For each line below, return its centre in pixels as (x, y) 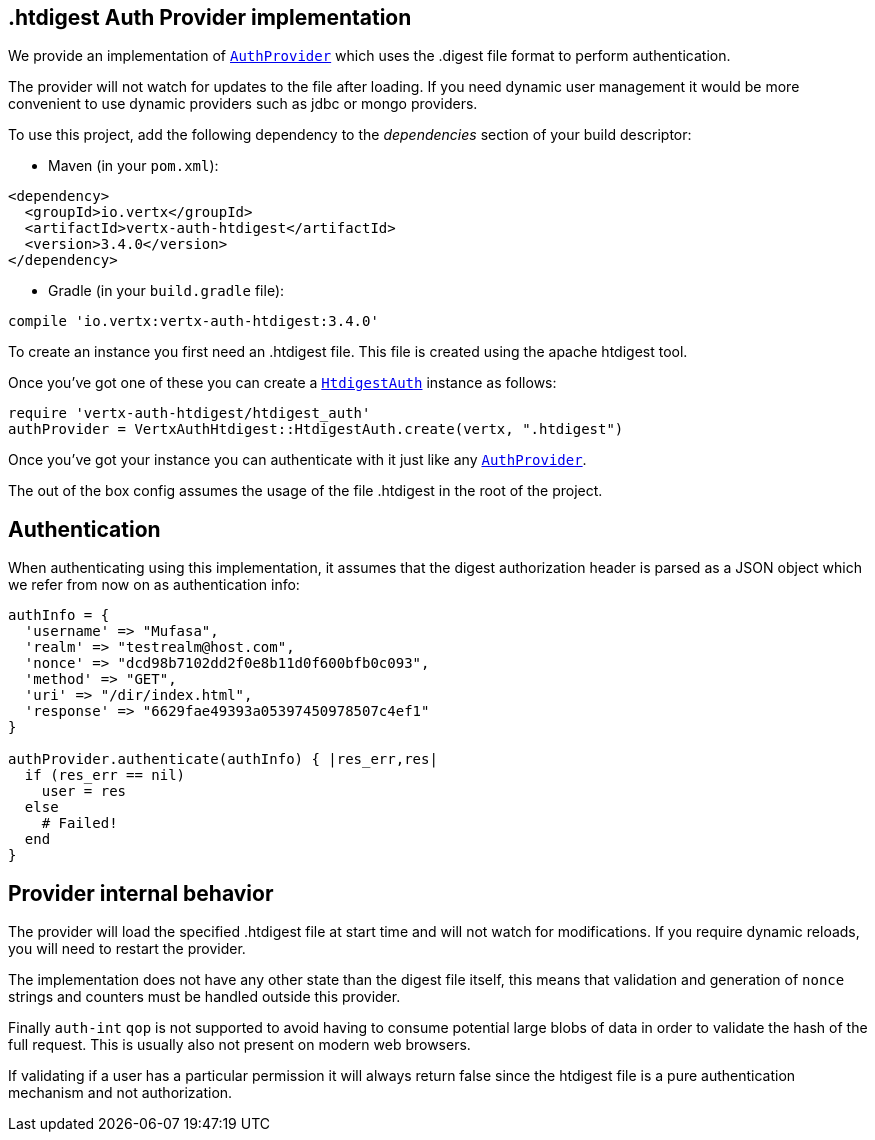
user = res (84, 791)
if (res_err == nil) (105, 775)
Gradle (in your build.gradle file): (166, 291)
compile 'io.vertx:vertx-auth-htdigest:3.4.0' (193, 321)
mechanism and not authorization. (120, 1093)
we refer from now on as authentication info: (154, 585)
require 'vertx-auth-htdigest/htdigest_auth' (189, 413)
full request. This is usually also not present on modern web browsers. (239, 1045)
